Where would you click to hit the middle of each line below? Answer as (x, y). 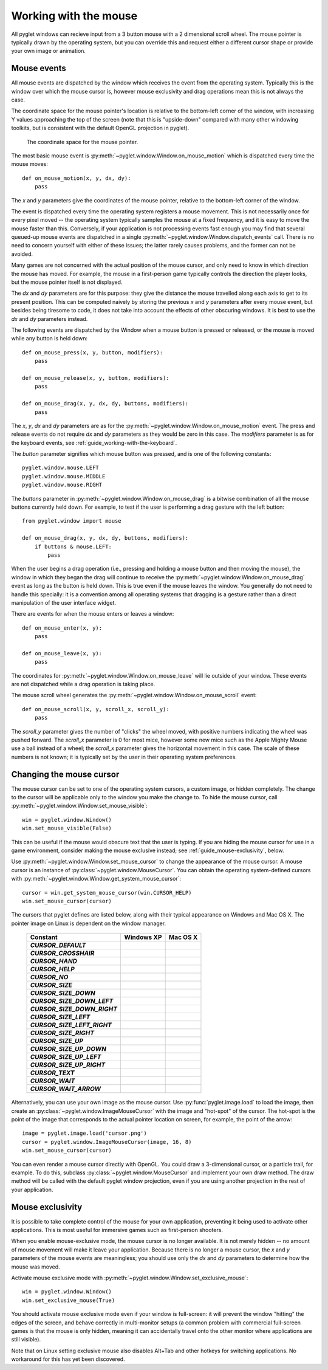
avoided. (22, 254)
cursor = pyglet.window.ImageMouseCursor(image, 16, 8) (107, 1142)
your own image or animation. (49, 51)
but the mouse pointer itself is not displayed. (67, 282)
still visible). (26, 1340)
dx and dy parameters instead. (50, 318)
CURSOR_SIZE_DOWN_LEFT (72, 1001)
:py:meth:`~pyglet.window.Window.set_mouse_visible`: (80, 806)
